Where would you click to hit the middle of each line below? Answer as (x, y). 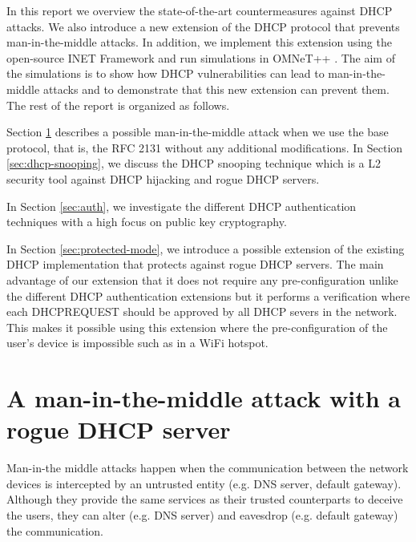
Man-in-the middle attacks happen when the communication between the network (208, 468)
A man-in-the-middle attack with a (204, 398)
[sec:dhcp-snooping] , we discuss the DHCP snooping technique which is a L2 (194, 163)
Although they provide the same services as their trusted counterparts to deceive (205, 499)
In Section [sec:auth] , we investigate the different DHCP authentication (182, 206)
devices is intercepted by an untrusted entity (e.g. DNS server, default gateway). (204, 483)
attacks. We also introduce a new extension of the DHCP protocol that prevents (203, 26)
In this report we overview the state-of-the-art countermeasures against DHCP (200, 10)
